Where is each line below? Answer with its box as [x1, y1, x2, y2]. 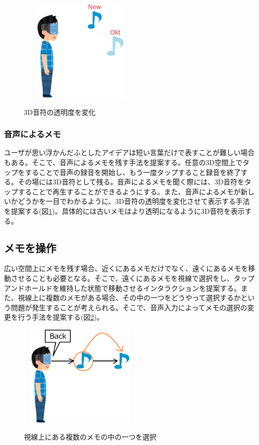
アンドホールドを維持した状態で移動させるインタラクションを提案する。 [4, 282, 241, 293]
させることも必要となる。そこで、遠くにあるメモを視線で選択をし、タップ [10, 272, 255, 283]
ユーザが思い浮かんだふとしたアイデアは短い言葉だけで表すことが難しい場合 [4, 147, 255, 158]
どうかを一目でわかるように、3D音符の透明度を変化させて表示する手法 [17, 196, 250, 206]
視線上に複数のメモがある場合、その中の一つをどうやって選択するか [17, 292, 241, 303]
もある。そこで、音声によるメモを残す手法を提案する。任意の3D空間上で [4, 157, 243, 167]
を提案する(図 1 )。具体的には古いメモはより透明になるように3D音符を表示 [4, 205, 245, 216]
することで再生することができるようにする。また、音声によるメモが [17, 186, 241, 196]
